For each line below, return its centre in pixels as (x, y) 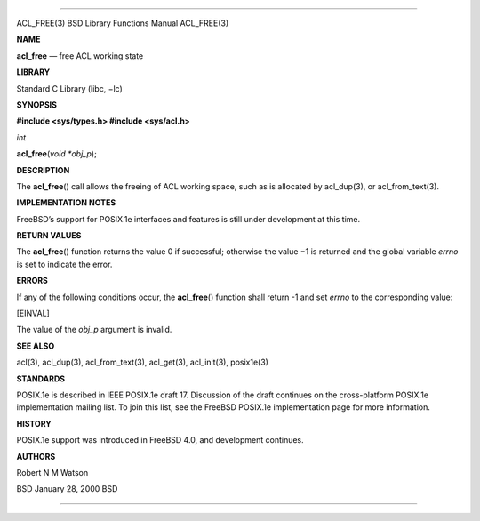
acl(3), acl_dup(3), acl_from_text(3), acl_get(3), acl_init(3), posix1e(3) (142, 362)
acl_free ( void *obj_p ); (56, 154)
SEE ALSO (36, 346)
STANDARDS (41, 379)
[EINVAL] (33, 313)
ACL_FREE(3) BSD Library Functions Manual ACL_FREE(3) (123, 23)
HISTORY (34, 423)
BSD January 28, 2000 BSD (67, 489)
